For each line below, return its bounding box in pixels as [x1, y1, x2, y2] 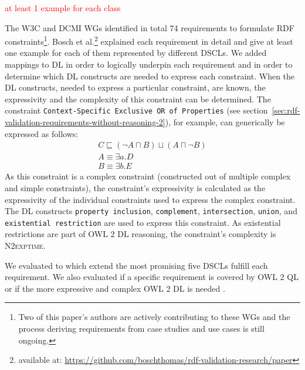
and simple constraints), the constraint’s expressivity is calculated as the [5, 181, 266, 194]
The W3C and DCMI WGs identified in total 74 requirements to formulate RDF [5, 21, 294, 34]
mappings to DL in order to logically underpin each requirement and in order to [5, 58, 293, 71]
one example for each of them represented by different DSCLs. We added [5, 46, 267, 59]
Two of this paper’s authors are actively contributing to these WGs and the [18, 311, 290, 323]
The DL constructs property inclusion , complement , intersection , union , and [5, 205, 297, 217]
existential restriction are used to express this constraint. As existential [5, 216, 281, 228]
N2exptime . [5, 239, 46, 252]
